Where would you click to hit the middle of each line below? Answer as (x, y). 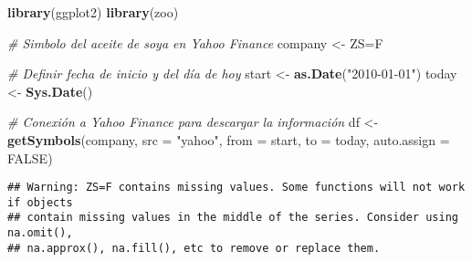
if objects (40, 202)
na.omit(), (40, 233)
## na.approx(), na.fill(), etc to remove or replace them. (194, 248)
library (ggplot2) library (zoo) (93, 12)
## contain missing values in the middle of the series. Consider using (233, 218)
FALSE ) (30, 157)
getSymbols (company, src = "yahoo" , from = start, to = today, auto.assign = (229, 139)
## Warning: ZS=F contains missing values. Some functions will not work (236, 188)
